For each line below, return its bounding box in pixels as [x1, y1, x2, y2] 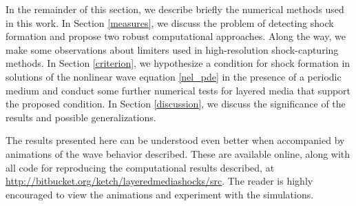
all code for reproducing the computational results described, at [6, 160, 275, 174]
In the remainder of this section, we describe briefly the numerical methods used [6, 2, 344, 16]
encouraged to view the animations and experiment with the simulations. [6, 187, 314, 201]
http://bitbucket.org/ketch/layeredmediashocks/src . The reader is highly [6, 174, 313, 188]
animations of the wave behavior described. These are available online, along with [6, 146, 350, 161]
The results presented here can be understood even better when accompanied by [6, 133, 345, 147]
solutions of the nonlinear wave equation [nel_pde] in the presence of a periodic [6, 69, 342, 83]
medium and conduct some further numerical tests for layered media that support [6, 83, 351, 97]
